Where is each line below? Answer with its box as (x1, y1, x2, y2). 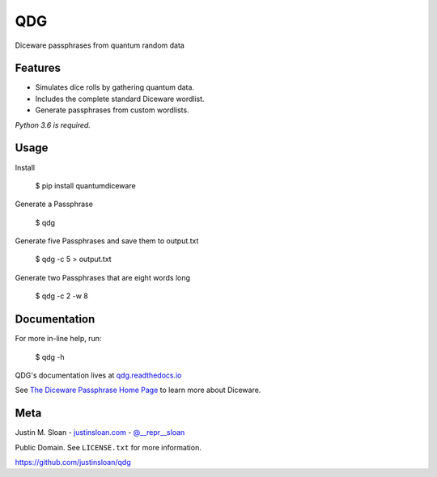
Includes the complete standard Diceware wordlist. (35, 94, 206, 103)
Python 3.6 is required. (15, 120, 91, 129)
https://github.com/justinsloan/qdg (15, 458, 131, 467)
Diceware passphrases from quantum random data (15, 40, 185, 50)
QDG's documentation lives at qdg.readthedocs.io (15, 370, 182, 380)
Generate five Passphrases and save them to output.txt (15, 236, 199, 246)
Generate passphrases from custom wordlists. (35, 105, 189, 115)
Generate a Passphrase (15, 199, 93, 209)
